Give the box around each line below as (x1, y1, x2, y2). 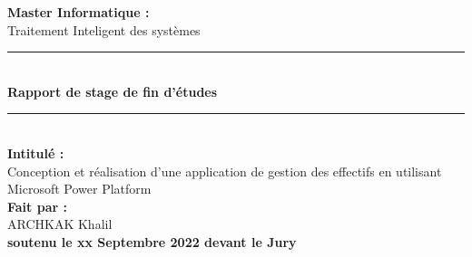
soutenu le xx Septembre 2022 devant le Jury (7, 232, 297, 251)
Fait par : (7, 196, 67, 215)
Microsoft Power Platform (7, 179, 152, 198)
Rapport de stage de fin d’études (7, 81, 218, 100)
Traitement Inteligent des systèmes (7, 20, 201, 39)
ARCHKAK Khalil (7, 214, 113, 233)
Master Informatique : (7, 3, 150, 21)
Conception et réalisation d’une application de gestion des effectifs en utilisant (7, 161, 442, 180)
